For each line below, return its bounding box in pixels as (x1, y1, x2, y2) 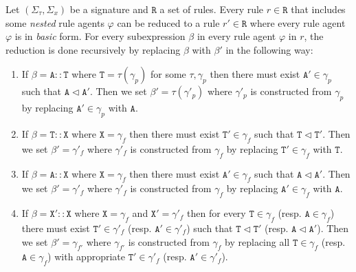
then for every (187, 206, 246, 220)
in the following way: (225, 42, 313, 56)
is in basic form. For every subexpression (14, 29, 186, 43)
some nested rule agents (5, 15, 104, 30)
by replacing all (225, 234, 290, 249)
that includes (291, 2, 346, 16)
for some (150, 67, 186, 81)
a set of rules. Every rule (159, 2, 264, 16)
